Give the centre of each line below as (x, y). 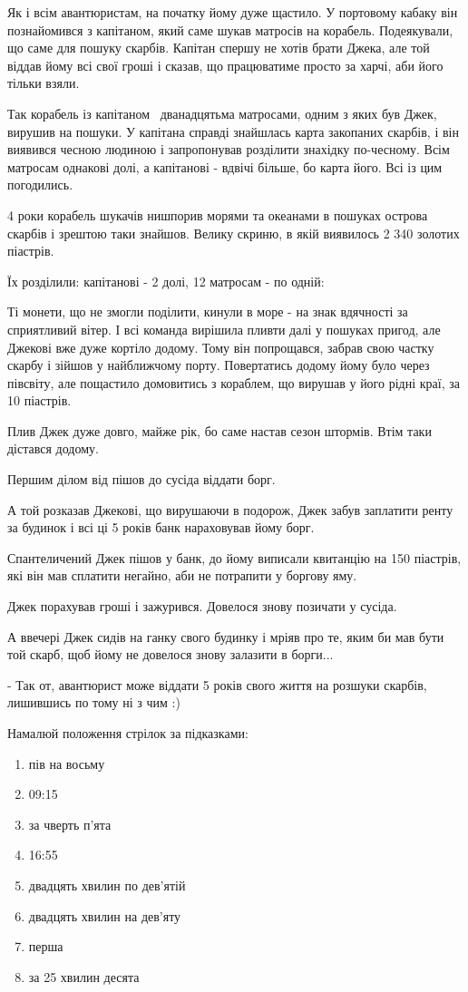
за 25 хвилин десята (84, 976)
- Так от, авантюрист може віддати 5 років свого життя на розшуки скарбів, (217, 684)
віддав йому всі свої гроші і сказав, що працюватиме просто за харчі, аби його (225, 65)
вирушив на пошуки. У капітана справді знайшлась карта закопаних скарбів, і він (233, 131)
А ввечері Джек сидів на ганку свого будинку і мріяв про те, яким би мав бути (226, 636)
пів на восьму (67, 763)
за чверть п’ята (70, 824)
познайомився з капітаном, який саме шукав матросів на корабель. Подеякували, (230, 29)
